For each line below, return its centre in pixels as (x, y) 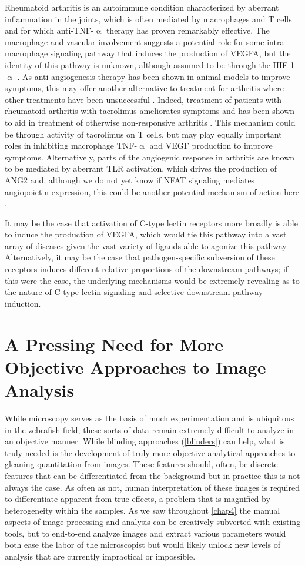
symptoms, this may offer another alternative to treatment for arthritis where (145, 88)
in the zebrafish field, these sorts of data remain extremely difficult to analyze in (150, 429)
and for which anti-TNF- (49, 30)
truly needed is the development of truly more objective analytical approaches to (150, 452)
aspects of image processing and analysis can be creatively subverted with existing (153, 522)
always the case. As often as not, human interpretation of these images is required (152, 487)
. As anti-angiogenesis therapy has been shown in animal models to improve (154, 76)
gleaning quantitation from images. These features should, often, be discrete (141, 464)
